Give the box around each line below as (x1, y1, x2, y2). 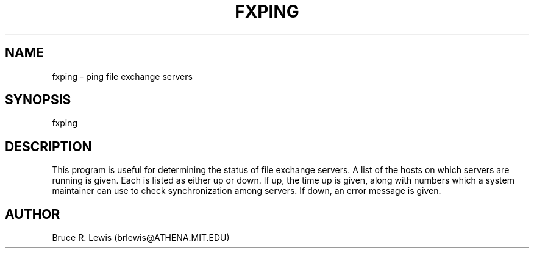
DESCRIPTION (5, 138, 92, 154)
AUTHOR (5, 206, 60, 222)
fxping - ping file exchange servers (52, 71, 193, 82)
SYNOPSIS (5, 92, 71, 108)
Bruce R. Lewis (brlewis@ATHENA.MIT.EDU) (52, 232, 230, 243)
